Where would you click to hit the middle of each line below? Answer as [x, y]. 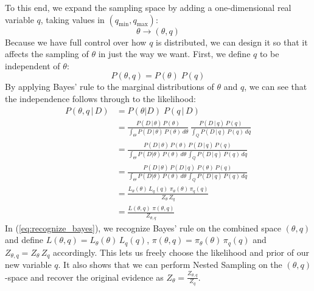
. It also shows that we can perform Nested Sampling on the [170, 265]
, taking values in [72, 19]
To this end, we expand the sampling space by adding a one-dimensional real [148, 7]
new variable [28, 265]
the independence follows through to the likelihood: [100, 98]
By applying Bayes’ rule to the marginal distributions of [110, 87]
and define [24, 240]
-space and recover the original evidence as [84, 277]
